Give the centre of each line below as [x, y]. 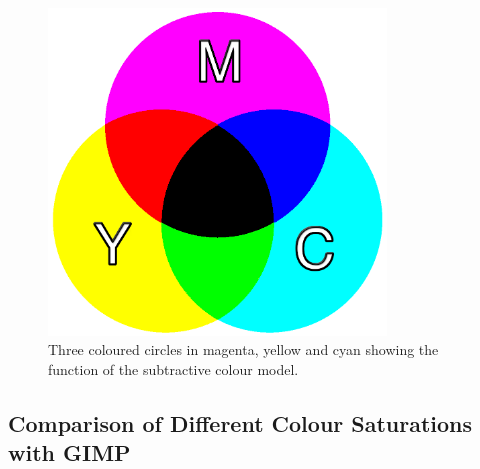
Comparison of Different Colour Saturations [240, 422]
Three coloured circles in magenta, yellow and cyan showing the [243, 349]
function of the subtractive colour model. [173, 368]
